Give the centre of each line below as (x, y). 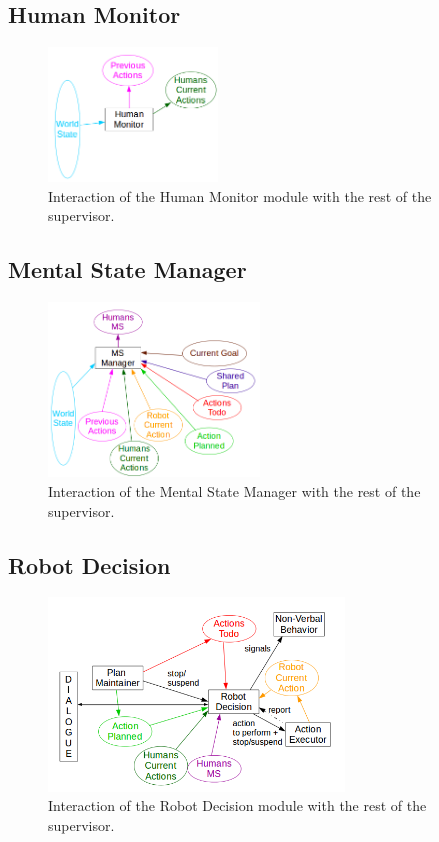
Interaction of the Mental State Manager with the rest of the (234, 490)
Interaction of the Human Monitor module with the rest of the (240, 195)
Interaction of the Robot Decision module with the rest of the (237, 805)
